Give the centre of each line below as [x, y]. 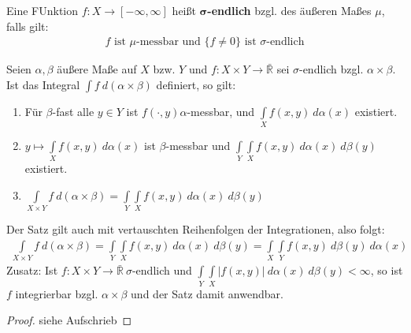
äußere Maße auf [97, 69]
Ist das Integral [43, 84]
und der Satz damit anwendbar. [207, 293]
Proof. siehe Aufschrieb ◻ [69, 320]
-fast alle [73, 111]
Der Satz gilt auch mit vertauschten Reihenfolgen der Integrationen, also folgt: [196, 229]
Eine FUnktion [43, 10]
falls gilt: [28, 26]
